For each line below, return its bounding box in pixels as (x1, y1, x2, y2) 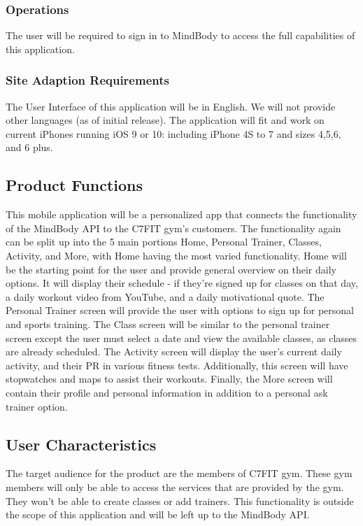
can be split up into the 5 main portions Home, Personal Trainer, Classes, (6, 234, 322, 249)
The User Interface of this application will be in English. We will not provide (6, 99, 336, 113)
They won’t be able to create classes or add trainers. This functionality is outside (6, 493, 354, 508)
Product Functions (6, 174, 143, 196)
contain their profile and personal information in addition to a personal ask (6, 385, 328, 399)
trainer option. (6, 399, 68, 413)
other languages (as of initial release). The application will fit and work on (6, 113, 325, 127)
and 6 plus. (6, 140, 53, 155)
